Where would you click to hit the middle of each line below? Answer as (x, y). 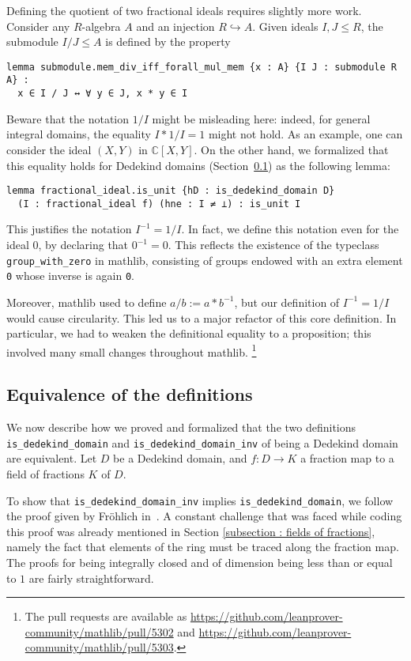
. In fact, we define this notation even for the (290, 229)
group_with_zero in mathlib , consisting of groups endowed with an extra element (205, 260)
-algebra (101, 26)
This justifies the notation (69, 229)
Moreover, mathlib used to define (87, 302)
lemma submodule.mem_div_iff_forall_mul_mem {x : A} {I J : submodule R (202, 67)
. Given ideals (285, 26)
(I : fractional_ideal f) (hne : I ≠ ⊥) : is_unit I (159, 204)
